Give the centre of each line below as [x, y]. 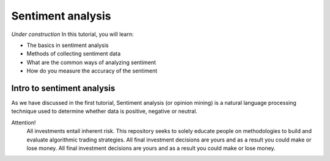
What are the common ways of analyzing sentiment [91, 62]
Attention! [24, 123]
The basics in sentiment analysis [68, 45]
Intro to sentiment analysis [63, 88]
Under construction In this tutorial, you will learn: [72, 34]
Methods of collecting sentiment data [74, 54]
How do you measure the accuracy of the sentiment [92, 71]
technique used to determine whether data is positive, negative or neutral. [105, 111]
